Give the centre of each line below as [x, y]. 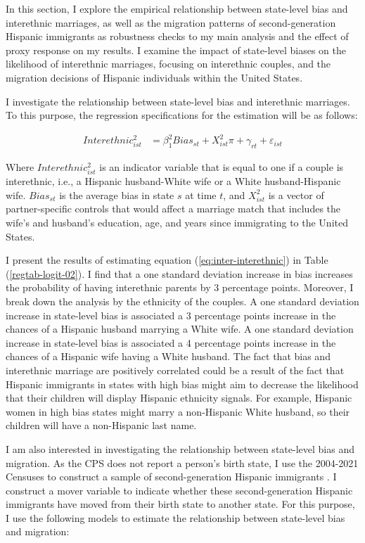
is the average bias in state [117, 194]
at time [201, 194]
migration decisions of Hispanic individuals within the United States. [154, 77]
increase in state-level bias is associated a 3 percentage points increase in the [171, 315]
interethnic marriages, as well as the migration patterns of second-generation [171, 22]
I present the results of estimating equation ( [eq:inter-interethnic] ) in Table [167, 260]
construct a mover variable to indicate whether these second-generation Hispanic [179, 490]
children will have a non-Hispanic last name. [101, 425]
